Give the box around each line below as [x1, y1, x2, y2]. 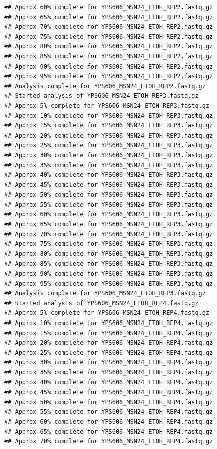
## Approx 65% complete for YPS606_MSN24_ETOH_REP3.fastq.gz [4, 221, 213, 228]
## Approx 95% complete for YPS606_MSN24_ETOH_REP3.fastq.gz [4, 280, 213, 287]
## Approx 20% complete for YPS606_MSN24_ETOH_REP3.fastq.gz [4, 132, 213, 139]
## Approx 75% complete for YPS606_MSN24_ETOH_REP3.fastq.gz [4, 240, 213, 248]
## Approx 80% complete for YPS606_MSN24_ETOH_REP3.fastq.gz [4, 250, 213, 258]
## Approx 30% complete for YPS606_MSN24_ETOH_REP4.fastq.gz [4, 359, 213, 366]
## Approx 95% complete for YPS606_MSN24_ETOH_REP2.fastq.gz [4, 73, 213, 80]
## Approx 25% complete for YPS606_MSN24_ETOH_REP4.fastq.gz [4, 349, 213, 356]
